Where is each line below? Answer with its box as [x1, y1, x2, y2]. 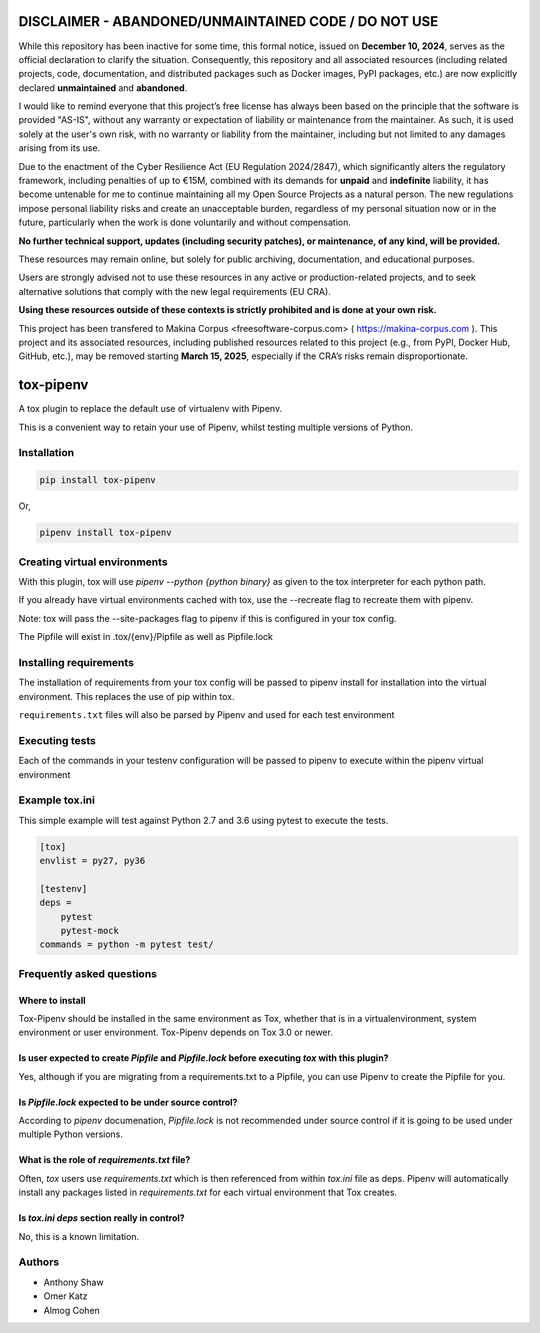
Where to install [18, 994, 86, 1006]
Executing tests [18, 733, 97, 747]
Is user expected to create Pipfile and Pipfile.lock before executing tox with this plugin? [18, 1052, 389, 1064]
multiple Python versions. [18, 1128, 124, 1140]
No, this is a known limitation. [18, 1230, 140, 1242]
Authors [18, 1255, 60, 1269]
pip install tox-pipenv [39, 475, 157, 486]
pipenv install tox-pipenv [39, 527, 172, 539]
